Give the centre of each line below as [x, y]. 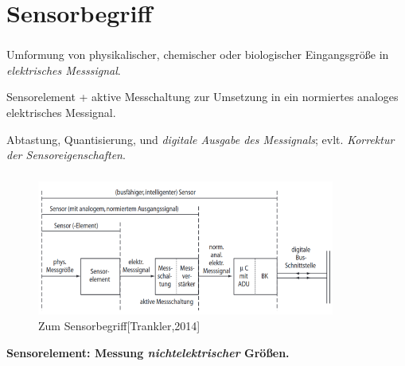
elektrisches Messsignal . [64, 70]
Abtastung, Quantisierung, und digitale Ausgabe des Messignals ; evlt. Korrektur [201, 139]
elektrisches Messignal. [61, 113]
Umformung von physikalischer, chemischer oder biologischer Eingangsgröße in [198, 55]
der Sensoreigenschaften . [66, 155]
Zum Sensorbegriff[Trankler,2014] [119, 326]
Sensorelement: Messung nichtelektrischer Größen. [148, 352]
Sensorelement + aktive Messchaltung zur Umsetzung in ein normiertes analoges [202, 97]
